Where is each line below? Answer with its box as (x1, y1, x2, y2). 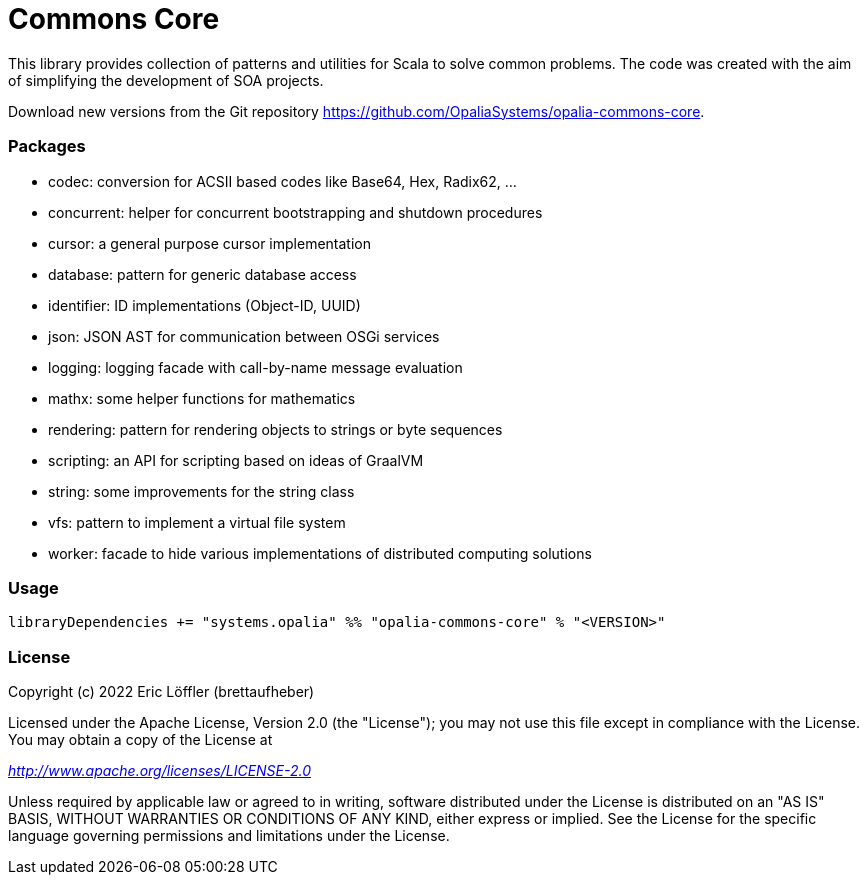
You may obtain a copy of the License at (8, 731, 273, 748)
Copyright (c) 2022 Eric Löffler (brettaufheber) (8, 683, 315, 700)
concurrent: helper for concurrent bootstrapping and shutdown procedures (48, 203, 543, 221)
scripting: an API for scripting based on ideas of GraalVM (48, 451, 424, 469)
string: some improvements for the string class (48, 482, 355, 500)
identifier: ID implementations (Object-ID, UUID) (48, 296, 361, 314)
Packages (8, 136, 86, 157)
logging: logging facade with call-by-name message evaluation (48, 358, 463, 376)
